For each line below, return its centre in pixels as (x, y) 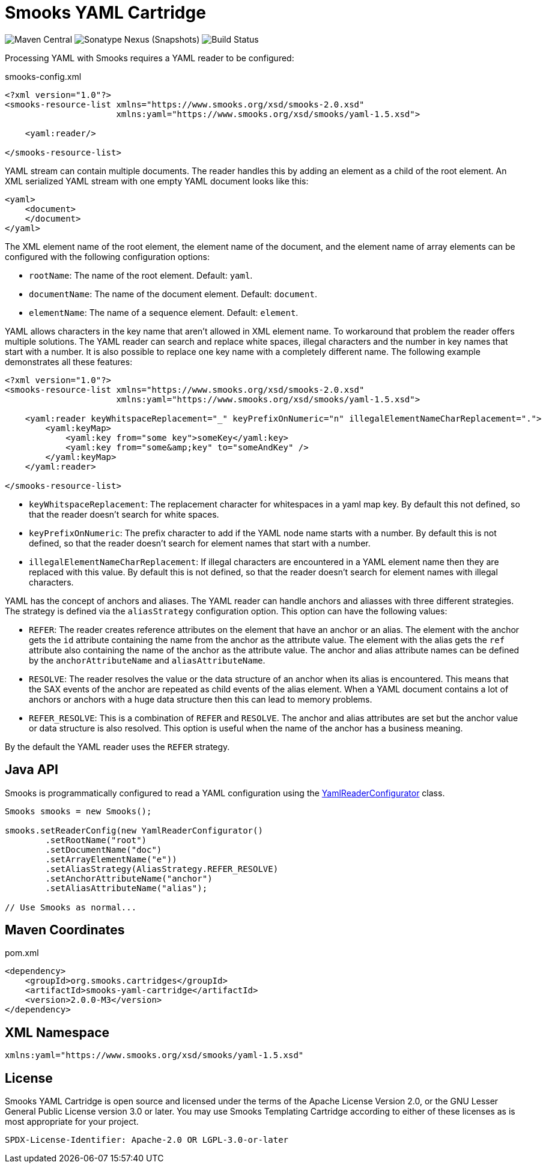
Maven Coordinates (65, 930)
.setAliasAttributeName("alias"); (126, 888)
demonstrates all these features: (69, 362)
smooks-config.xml (43, 76)
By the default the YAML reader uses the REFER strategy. (117, 746)
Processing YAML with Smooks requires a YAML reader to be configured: (150, 58)
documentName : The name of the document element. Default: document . (173, 294)
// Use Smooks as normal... (71, 907)
